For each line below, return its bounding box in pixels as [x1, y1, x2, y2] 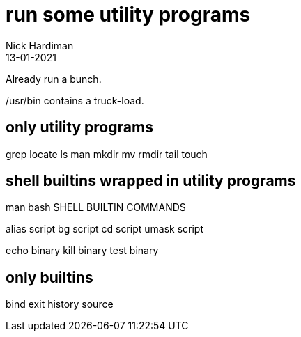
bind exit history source [6, 298, 114, 311]
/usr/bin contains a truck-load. [6, 94, 144, 107]
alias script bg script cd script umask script [6, 223, 204, 235]
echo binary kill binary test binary [6, 244, 159, 257]
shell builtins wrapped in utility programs [6, 172, 296, 190]
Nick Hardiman [6, 39, 74, 52]
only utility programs [6, 118, 153, 136]
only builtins [6, 268, 93, 286]
